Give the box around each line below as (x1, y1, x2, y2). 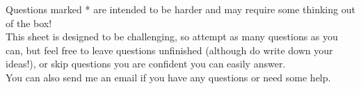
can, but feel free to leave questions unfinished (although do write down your (6, 42, 333, 57)
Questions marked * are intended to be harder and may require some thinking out (6, 2, 355, 16)
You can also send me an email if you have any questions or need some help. (6, 70, 331, 84)
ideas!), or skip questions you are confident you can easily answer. (6, 56, 286, 71)
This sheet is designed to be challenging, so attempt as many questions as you (6, 29, 338, 44)
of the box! (6, 15, 52, 30)
